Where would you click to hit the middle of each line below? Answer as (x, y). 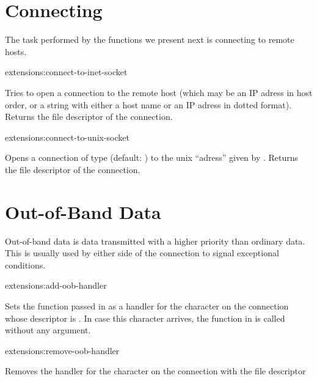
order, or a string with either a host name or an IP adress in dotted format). (148, 104)
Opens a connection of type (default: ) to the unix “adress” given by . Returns (152, 157)
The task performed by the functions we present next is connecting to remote (150, 39)
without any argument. (48, 330)
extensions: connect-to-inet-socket (66, 72)
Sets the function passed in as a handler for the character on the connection (147, 305)
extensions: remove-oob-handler (62, 350)
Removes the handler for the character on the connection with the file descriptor (155, 371)
